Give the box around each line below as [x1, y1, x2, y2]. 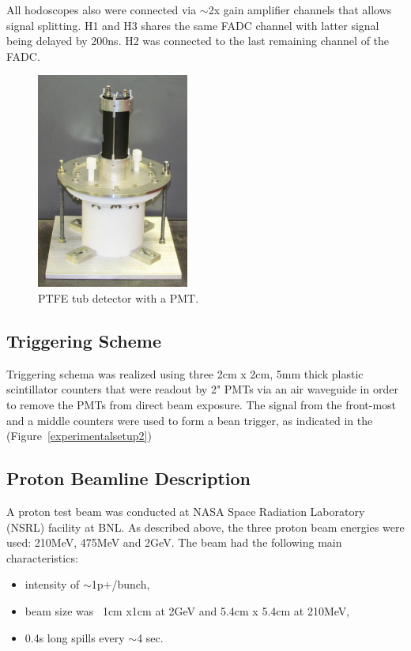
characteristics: [6, 549, 78, 566]
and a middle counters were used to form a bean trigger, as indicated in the [6, 412, 373, 428]
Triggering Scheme [6, 328, 161, 352]
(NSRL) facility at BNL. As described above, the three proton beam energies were [6, 518, 405, 535]
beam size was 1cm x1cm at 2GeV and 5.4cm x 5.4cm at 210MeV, [25, 602, 350, 619]
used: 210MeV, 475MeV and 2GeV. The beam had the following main [6, 534, 342, 551]
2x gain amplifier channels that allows [208, 2, 392, 17]
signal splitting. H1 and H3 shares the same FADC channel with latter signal [6, 17, 379, 33]
